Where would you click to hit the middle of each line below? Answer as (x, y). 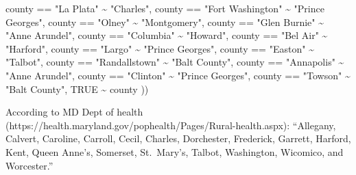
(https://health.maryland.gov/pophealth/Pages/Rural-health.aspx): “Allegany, (171, 125)
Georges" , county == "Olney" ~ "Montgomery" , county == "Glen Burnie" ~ (165, 22)
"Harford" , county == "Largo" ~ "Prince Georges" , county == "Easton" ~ (160, 48)
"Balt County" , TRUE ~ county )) (77, 89)
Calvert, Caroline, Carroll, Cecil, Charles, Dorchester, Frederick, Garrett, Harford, (178, 138)
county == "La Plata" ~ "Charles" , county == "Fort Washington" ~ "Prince (165, 8)
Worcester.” (29, 165)
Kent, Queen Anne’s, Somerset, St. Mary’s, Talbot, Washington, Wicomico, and (175, 151)
